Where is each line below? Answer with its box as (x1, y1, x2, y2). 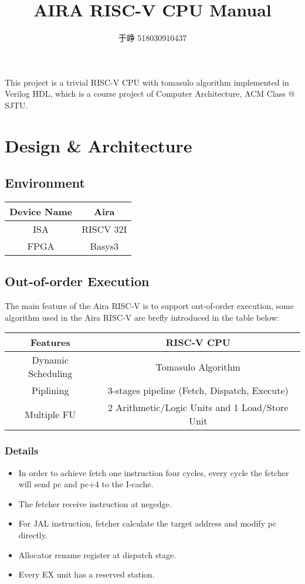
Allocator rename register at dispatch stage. (18, 548, 177, 561)
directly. (18, 529, 48, 541)
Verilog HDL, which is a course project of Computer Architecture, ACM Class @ (5, 87, 295, 100)
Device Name (9, 205, 73, 219)
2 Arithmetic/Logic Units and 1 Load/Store (108, 400, 289, 415)
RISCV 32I (82, 222, 127, 236)
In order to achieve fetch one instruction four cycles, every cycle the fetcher (18, 466, 289, 478)
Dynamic (32, 353, 69, 367)
